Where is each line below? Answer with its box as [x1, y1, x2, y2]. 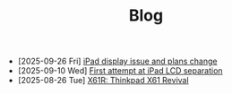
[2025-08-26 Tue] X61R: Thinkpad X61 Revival [17, 75, 190, 86]
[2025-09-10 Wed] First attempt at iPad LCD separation [17, 65, 223, 76]
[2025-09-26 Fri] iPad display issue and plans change [17, 56, 218, 67]
